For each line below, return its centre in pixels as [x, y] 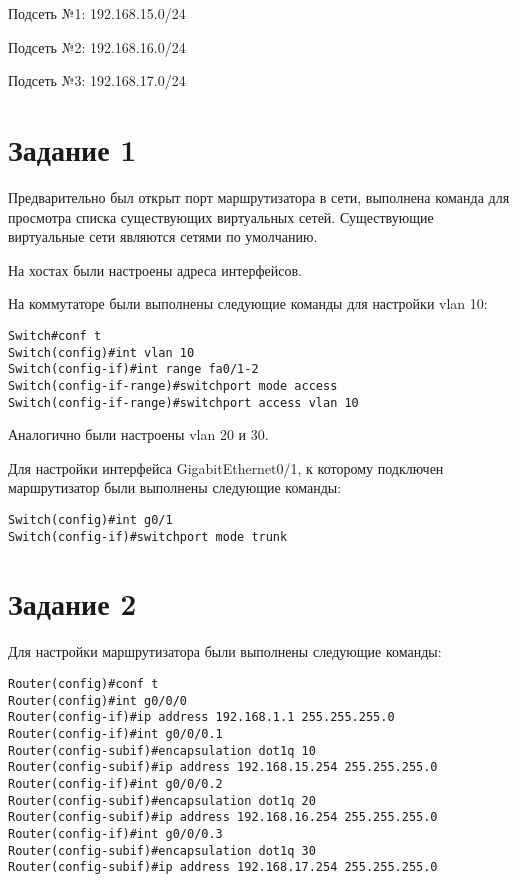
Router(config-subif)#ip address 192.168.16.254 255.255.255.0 [223, 817]
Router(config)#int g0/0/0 [97, 700]
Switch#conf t [55, 335]
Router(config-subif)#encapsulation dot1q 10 [162, 750]
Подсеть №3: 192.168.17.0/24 [97, 80]
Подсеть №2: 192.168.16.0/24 [97, 46]
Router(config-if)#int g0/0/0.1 [115, 733]
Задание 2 [72, 603]
